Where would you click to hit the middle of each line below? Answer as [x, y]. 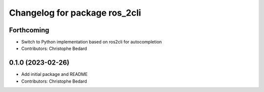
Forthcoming [29, 30]
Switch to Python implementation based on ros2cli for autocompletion [92, 42]
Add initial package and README [55, 74]
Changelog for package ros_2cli [75, 13]
